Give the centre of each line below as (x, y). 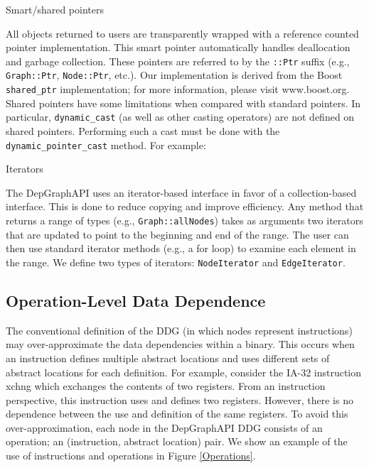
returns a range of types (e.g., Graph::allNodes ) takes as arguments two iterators (184, 221)
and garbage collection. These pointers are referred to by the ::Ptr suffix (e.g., (178, 61)
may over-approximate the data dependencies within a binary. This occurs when (180, 344)
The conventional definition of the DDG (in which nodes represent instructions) (179, 330)
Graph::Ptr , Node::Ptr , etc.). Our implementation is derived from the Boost (174, 75)
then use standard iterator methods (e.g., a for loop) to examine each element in (181, 248)
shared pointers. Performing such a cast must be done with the (143, 131)
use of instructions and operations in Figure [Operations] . (131, 456)
